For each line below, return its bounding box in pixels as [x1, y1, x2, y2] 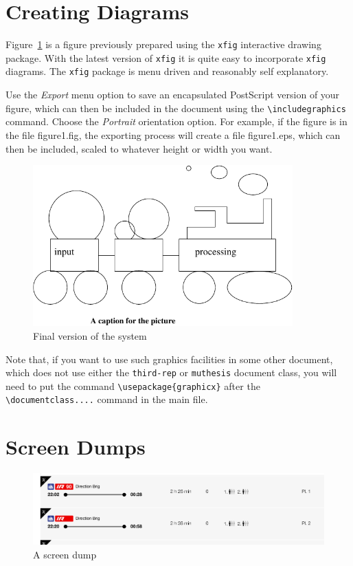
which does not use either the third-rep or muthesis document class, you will [5, 365, 337, 380]
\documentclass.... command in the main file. [5, 392, 208, 406]
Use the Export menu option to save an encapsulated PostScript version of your [5, 87, 340, 102]
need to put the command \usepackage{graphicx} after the [5, 378, 260, 393]
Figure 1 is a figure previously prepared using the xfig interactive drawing [5, 37, 321, 52]
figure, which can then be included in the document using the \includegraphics [5, 100, 346, 115]
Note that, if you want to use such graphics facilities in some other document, [5, 351, 333, 366]
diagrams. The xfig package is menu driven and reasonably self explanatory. [5, 64, 329, 78]
